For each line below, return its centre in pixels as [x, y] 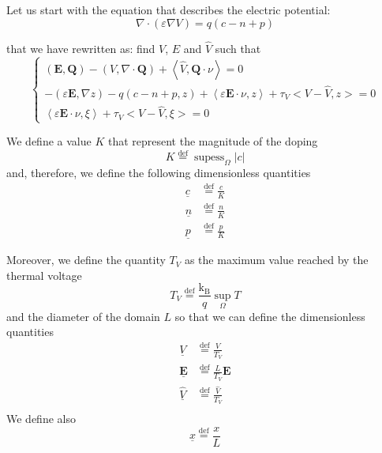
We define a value [49, 141]
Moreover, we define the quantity [86, 260]
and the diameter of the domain [83, 316]
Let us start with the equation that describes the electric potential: [169, 9]
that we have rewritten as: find [81, 48]
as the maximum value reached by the [276, 260]
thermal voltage [44, 275]
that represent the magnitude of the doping [213, 141]
